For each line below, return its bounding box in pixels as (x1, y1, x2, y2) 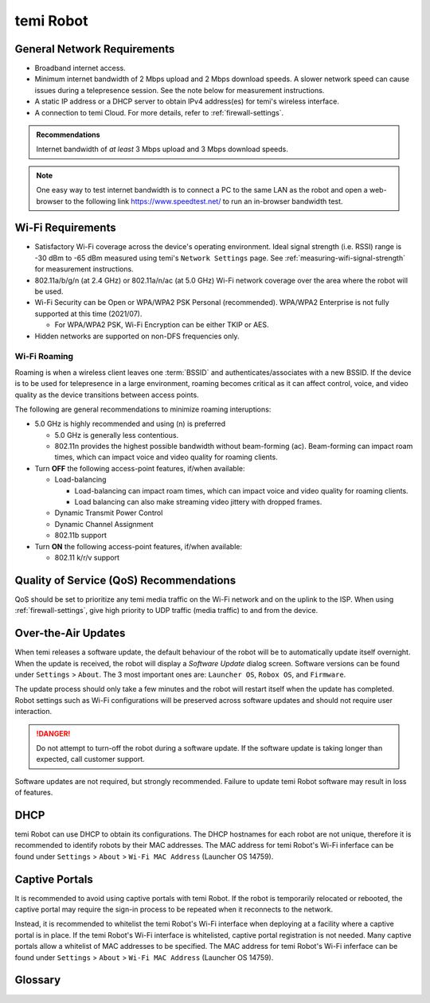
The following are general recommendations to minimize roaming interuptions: (14, 404, 272, 414)
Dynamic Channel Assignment (54, 519, 154, 529)
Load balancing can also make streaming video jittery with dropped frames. (74, 498, 322, 507)
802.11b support (54, 530, 107, 541)
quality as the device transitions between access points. (14, 390, 199, 400)
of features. (14, 788, 53, 798)
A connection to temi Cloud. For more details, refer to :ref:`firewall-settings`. (34, 107, 284, 117)
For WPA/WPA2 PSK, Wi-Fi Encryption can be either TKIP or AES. (54, 320, 269, 330)
